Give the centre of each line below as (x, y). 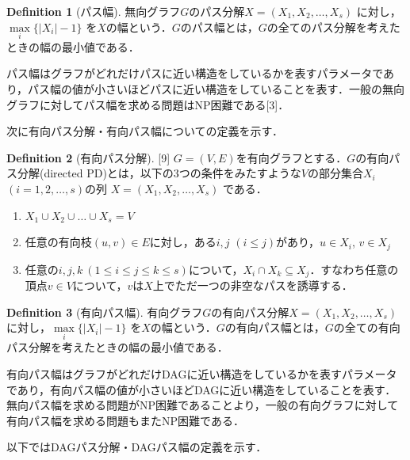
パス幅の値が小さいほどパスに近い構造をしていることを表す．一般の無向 (216, 89)
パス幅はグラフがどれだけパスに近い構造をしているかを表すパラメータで (195, 73)
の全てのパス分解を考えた (333, 27)
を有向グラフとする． (291, 157)
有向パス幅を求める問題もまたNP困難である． (125, 420)
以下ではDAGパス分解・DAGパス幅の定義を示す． (137, 447)
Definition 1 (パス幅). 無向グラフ (94, 11)
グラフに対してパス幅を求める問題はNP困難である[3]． (148, 104)
